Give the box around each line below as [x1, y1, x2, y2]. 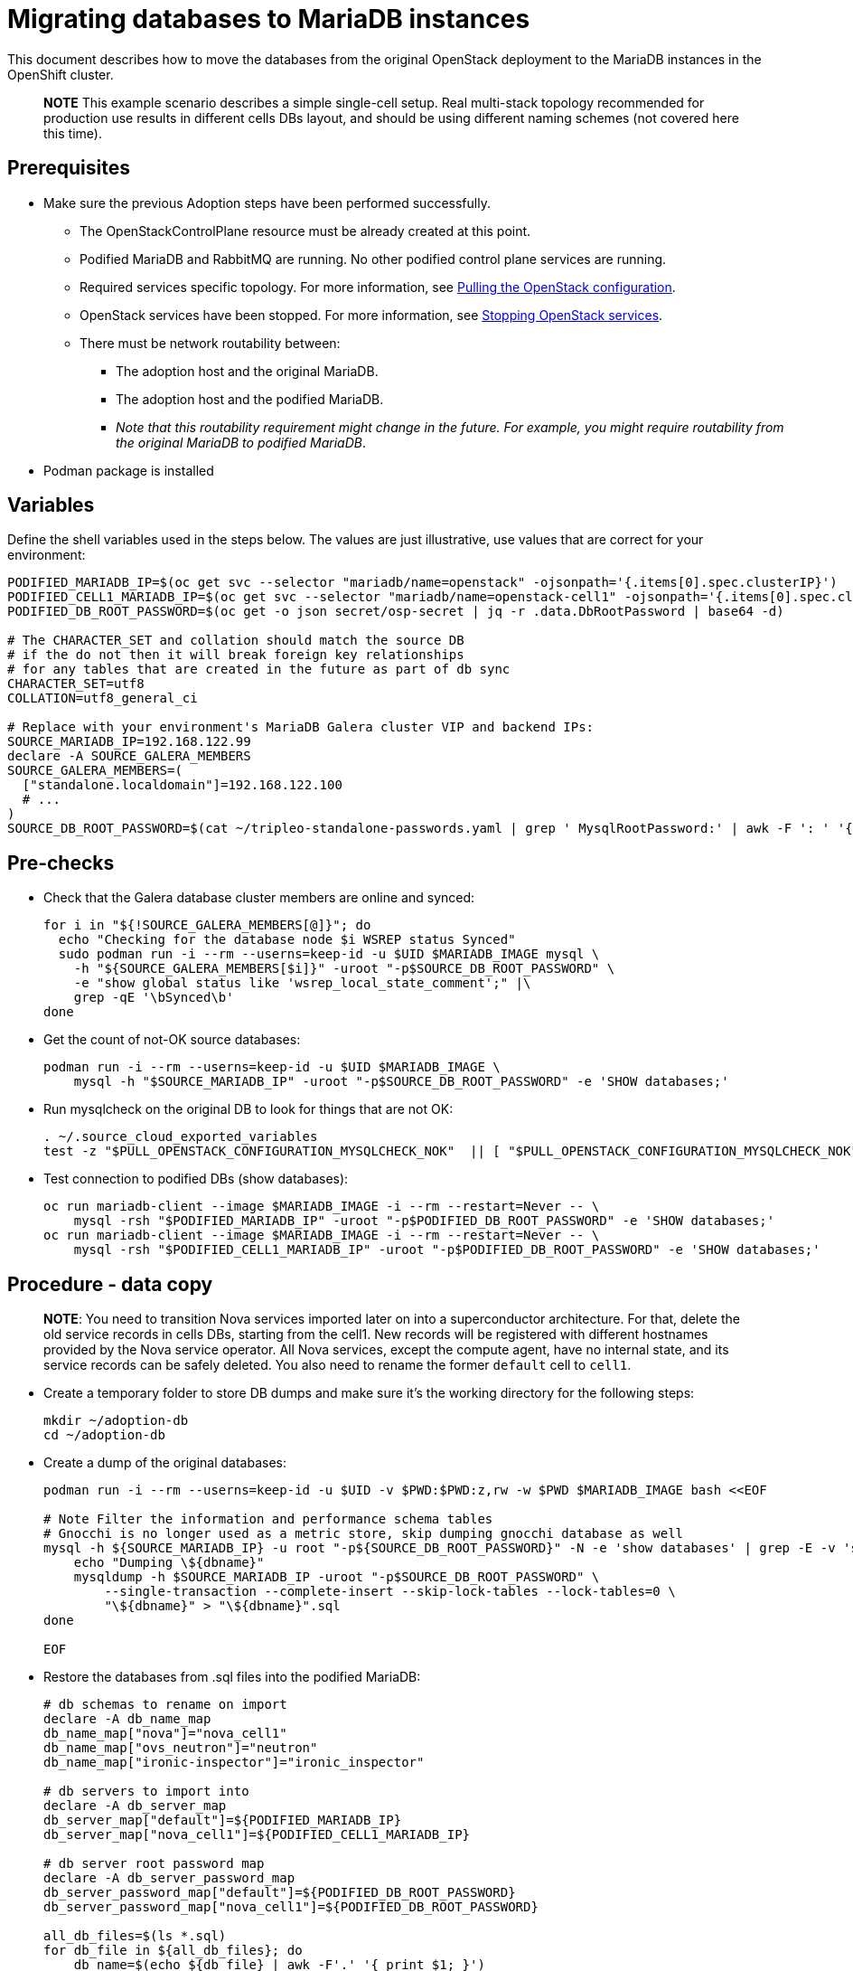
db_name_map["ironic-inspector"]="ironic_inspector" [43, 1755, 425, 1770]
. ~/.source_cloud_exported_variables [43, 1129, 318, 1145]
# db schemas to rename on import [43, 1697, 287, 1712]
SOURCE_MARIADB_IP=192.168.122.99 [7, 734, 251, 750]
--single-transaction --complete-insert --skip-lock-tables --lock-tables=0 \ [104, 1584, 676, 1599]
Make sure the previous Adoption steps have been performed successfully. [43, 194, 491, 211]
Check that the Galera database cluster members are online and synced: [43, 890, 475, 906]
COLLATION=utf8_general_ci [7, 691, 198, 706]
